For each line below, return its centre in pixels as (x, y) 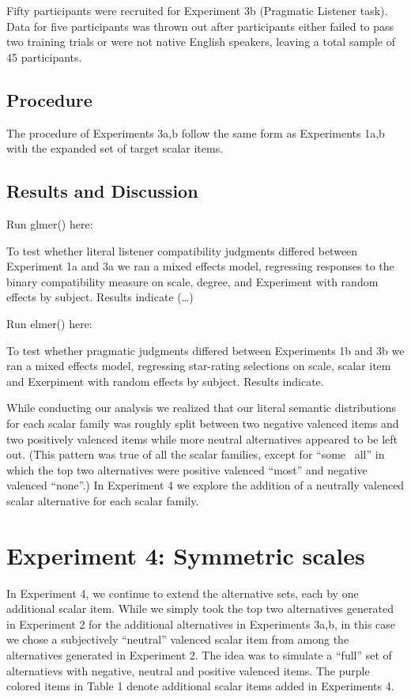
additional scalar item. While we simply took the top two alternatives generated (200, 608)
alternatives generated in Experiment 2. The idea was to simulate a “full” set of (199, 654)
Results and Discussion (102, 191)
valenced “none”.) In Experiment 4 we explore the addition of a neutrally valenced (205, 485)
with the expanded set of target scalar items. (115, 148)
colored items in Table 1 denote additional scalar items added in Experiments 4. (200, 686)
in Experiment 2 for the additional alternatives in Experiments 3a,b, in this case (201, 623)
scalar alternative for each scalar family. (103, 500)
